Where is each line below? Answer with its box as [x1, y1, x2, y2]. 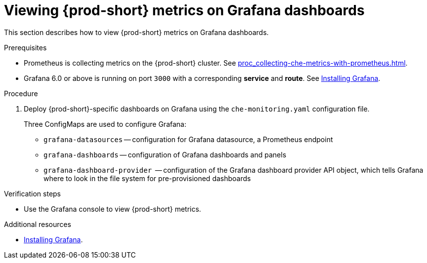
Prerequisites [4, 43, 47, 52]
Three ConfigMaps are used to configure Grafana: [24, 119, 186, 128]
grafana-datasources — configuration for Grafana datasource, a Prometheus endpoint [43, 135, 333, 144]
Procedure [4, 89, 38, 98]
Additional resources [4, 220, 71, 228]
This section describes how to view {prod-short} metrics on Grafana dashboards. [4, 28, 269, 37]
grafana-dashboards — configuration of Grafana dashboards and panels [43, 150, 287, 159]
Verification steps [4, 189, 61, 198]
